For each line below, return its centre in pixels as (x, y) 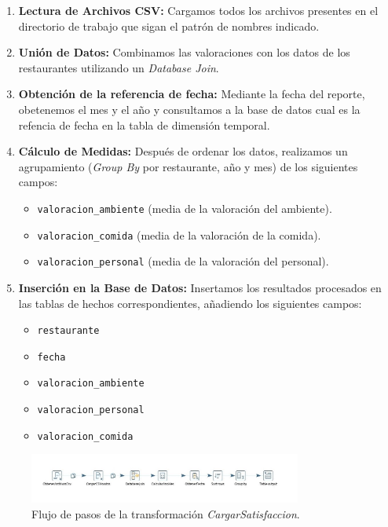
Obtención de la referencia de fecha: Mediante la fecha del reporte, (192, 94)
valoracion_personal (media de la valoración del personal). (183, 261)
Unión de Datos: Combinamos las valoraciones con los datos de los (184, 52)
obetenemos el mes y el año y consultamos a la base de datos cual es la (189, 109)
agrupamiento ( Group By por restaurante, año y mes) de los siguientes (188, 166)
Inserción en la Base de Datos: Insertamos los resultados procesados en (200, 287)
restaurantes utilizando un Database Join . (119, 67)
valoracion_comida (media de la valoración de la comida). (179, 234)
